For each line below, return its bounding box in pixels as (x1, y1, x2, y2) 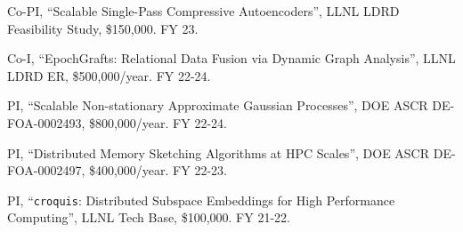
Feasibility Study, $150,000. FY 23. (7, 19, 199, 37)
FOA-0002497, (7, 161, 85, 180)
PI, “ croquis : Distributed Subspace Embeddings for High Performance (7, 190, 395, 209)
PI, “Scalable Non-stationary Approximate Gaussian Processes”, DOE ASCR (7, 96, 428, 115)
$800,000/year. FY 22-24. (88, 113, 227, 132)
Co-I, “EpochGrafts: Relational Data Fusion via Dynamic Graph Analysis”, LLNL (7, 49, 456, 68)
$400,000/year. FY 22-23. (88, 161, 227, 180)
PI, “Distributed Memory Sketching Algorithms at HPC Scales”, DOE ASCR (7, 143, 430, 162)
